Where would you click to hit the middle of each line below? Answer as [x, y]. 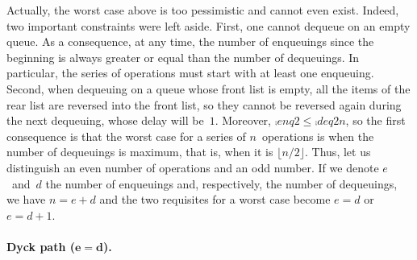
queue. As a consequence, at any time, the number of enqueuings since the [190, 41]
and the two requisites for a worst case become [215, 199]
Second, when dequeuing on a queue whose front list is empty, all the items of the [208, 88]
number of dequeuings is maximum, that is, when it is [140, 152]
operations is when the [318, 136]
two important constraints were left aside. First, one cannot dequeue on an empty [208, 25]
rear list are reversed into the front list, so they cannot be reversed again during [204, 104]
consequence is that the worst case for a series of [126, 136]
